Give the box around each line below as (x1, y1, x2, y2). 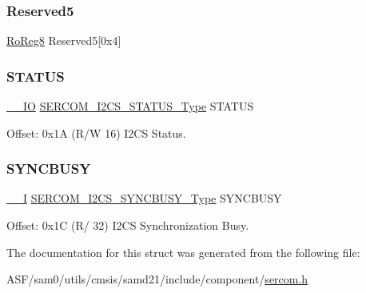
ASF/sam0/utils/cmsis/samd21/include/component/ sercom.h (6, 271, 308, 287)
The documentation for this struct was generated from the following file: (6, 243, 360, 260)
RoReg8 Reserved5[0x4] (6, 32, 121, 49)
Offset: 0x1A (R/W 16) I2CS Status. (6, 124, 186, 141)
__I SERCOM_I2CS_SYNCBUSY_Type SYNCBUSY (6, 190, 282, 207)
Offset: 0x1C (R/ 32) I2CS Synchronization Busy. (6, 217, 249, 234)
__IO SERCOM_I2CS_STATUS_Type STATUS (6, 98, 254, 114)
